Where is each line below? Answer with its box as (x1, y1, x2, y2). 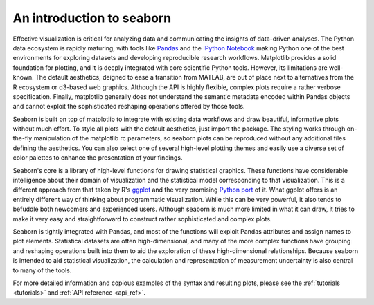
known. (12, 73, 34, 82)
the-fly (12, 134, 33, 142)
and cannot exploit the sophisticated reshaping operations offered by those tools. (12, 102, 245, 111)
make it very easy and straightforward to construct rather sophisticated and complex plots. (12, 214, 272, 223)
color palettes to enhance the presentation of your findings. (12, 154, 183, 162)
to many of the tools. (12, 266, 72, 275)
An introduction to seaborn (12, 10, 172, 26)
